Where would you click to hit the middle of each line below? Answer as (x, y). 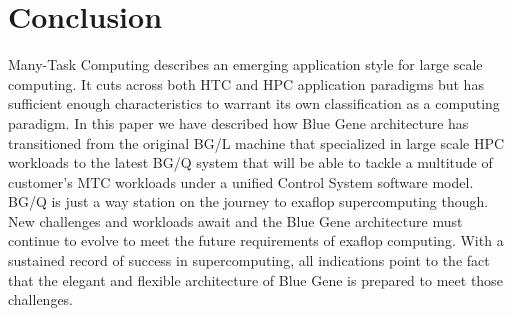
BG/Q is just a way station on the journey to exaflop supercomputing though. (248, 201)
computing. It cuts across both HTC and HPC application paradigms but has (246, 83)
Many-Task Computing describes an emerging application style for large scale (245, 64)
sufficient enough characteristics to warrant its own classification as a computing (254, 103)
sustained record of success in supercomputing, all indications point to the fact (249, 260)
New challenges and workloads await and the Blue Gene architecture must (235, 220)
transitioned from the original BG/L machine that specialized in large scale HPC (256, 142)
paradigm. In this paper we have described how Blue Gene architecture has (238, 122)
